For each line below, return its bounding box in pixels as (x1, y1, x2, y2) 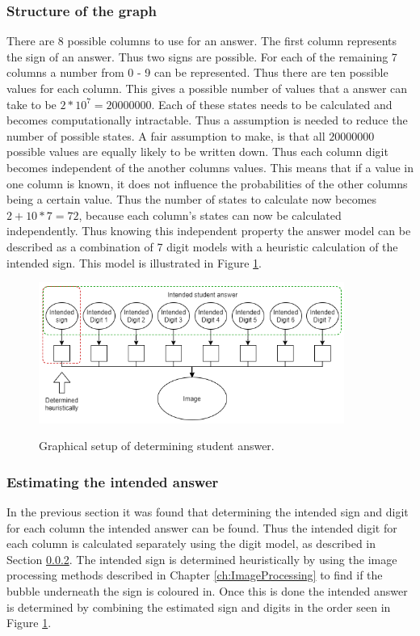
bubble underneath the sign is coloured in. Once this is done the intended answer (6, 582, 408, 599)
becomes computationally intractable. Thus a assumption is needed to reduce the (6, 112, 408, 128)
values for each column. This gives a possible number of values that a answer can (6, 80, 408, 96)
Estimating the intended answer (6, 471, 219, 491)
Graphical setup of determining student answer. (39, 437, 275, 454)
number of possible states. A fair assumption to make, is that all (6, 127, 325, 144)
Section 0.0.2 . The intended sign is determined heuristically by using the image (6, 550, 397, 567)
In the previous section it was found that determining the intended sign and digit (6, 503, 409, 520)
